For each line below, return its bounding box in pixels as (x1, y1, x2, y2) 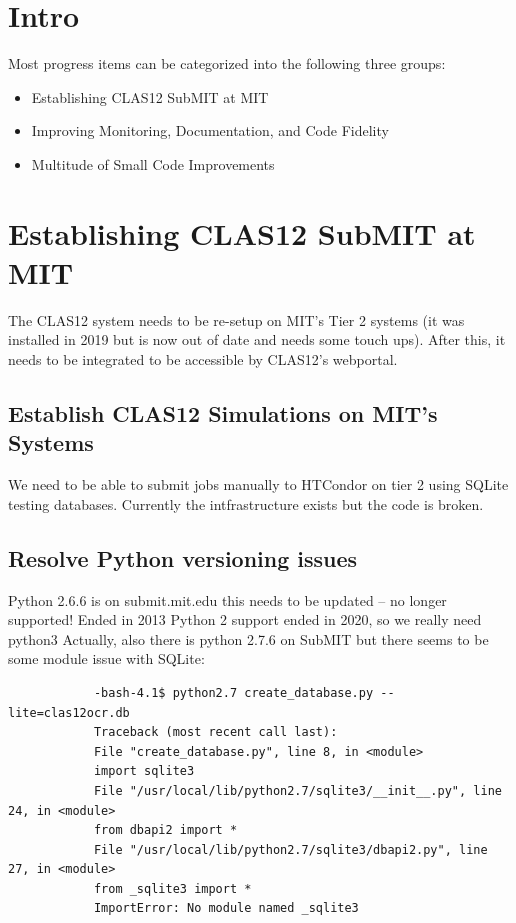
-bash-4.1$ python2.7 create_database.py (93, 685, 374, 700)
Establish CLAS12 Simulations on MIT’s (8, 397, 438, 428)
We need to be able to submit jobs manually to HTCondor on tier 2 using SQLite (8, 474, 509, 495)
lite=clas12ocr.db (8, 705, 130, 720)
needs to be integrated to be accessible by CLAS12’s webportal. (8, 349, 398, 369)
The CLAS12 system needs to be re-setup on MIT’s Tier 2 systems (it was (8, 309, 465, 330)
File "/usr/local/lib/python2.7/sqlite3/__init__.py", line (93, 783, 502, 798)
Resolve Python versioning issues (8, 542, 358, 573)
